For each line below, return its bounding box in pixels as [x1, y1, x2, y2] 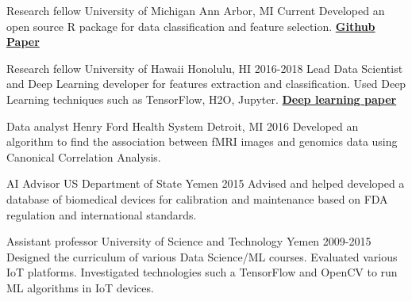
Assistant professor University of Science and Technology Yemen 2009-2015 [6, 233, 372, 250]
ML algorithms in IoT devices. [6, 279, 154, 295]
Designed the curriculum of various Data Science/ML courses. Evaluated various [6, 248, 398, 265]
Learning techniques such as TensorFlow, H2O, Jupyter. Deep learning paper [6, 90, 397, 107]
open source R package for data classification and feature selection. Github [6, 17, 375, 34]
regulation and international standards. [6, 206, 197, 223]
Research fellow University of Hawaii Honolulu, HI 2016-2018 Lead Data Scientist [6, 59, 403, 76]
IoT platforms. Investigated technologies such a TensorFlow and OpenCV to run [6, 264, 398, 280]
